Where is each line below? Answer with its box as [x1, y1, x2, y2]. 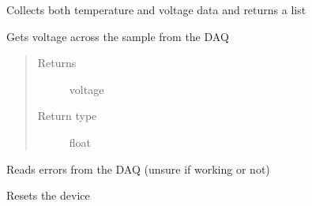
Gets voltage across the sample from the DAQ [6, 28, 229, 44]
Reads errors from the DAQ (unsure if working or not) [6, 160, 270, 177]
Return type [37, 107, 97, 124]
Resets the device [6, 187, 90, 204]
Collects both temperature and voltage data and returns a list [6, 2, 306, 17]
